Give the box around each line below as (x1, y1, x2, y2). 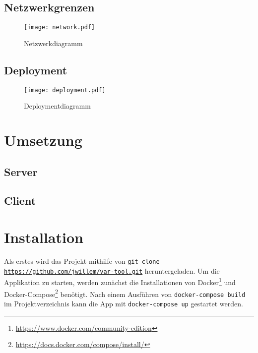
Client (4, 193, 36, 208)
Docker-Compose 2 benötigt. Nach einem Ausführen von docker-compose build (4, 287, 246, 299)
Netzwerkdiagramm (24, 38, 83, 48)
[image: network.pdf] (24, 24, 95, 31)
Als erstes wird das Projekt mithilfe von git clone (4, 255, 160, 266)
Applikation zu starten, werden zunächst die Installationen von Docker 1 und (4, 276, 236, 287)
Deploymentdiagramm (24, 101, 91, 111)
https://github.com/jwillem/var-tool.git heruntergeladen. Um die (4, 265, 220, 276)
